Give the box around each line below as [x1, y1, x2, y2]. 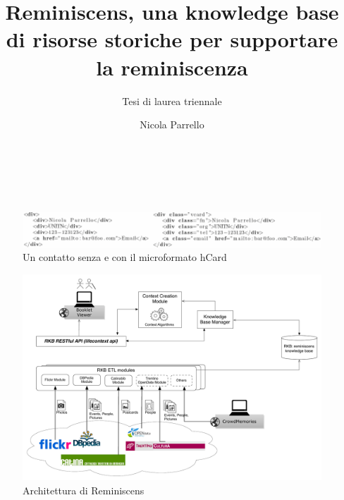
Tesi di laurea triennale [122, 93, 222, 108]
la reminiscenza [96, 52, 248, 81]
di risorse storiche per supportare [6, 25, 338, 54]
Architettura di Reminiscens [23, 482, 145, 497]
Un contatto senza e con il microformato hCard [23, 250, 227, 264]
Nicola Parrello [140, 117, 204, 132]
